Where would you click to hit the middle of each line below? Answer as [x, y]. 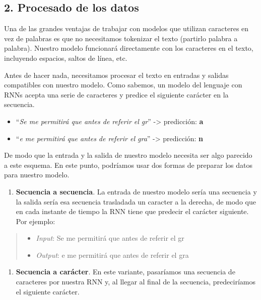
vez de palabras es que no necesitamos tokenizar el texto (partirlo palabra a [121, 38]
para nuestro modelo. [37, 175]
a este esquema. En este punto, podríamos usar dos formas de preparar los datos [128, 165]
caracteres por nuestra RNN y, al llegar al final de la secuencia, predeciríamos [136, 282]
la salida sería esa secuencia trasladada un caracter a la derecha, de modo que [136, 201]
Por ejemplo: [36, 221]
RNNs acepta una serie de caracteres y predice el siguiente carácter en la [116, 94]
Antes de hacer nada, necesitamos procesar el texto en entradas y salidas [116, 75]
